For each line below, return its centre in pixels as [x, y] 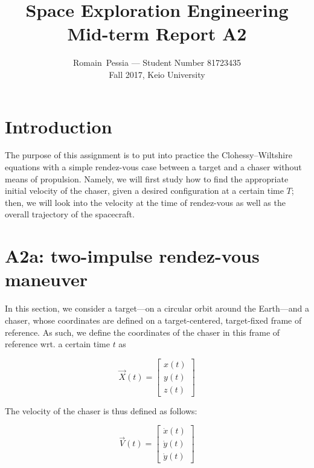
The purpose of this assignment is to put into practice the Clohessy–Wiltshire [149, 155]
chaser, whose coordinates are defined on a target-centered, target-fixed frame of [153, 320]
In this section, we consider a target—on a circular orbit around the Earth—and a [157, 308]
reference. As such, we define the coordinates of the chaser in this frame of [143, 332]
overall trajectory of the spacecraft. [70, 214]
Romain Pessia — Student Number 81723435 [157, 63]
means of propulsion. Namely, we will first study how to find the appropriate [147, 178]
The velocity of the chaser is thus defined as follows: [101, 410]
